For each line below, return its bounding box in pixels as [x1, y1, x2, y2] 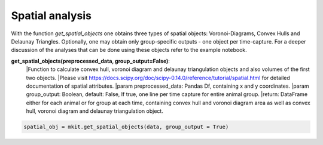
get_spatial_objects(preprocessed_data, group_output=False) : [11, 57, 170, 64]
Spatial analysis [11, 9, 92, 22]
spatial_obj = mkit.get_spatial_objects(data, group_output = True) [23, 124, 229, 131]
